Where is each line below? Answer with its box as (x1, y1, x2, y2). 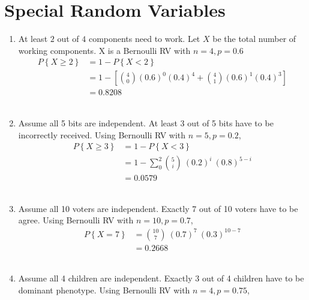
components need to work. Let (88, 32, 200, 45)
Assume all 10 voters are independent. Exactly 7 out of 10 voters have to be (18, 202, 298, 214)
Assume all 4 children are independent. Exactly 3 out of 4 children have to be (18, 272, 304, 284)
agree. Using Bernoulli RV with (18, 214, 134, 226)
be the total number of (212, 32, 296, 45)
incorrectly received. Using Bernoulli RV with (18, 128, 186, 141)
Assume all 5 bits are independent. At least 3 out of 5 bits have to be (18, 117, 274, 129)
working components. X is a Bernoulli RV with (18, 44, 191, 56)
